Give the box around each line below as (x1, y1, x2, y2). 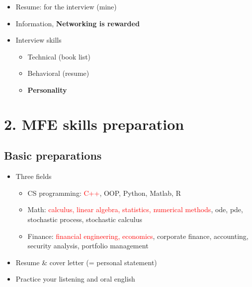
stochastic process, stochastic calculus (27, 214, 142, 224)
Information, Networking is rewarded (15, 18, 140, 28)
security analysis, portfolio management (27, 240, 149, 251)
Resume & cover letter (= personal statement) (15, 257, 157, 267)
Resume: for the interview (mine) (15, 1, 117, 11)
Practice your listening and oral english (15, 274, 135, 284)
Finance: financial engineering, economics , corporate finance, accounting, (27, 230, 249, 241)
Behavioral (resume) (27, 68, 89, 78)
